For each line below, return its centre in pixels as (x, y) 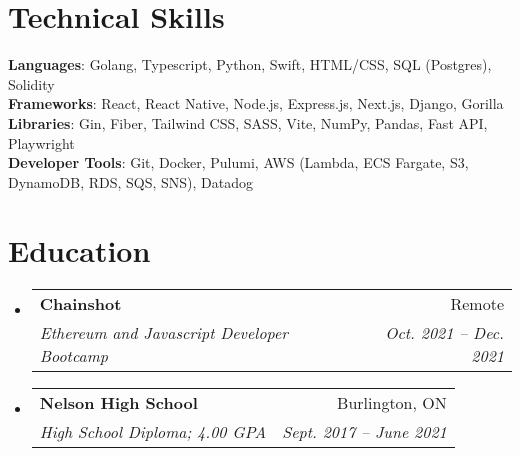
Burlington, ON (392, 403)
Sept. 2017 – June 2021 (364, 432)
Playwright (41, 142)
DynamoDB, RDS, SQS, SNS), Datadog (131, 181)
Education (79, 250)
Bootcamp (73, 356)
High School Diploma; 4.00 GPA (153, 432)
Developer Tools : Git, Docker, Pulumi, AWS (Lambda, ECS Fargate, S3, (238, 162)
